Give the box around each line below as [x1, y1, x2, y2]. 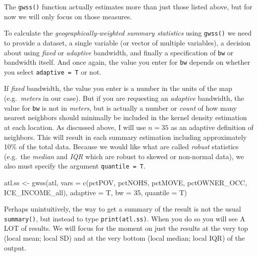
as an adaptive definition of [170, 122, 254, 132]
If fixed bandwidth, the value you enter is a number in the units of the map [4, 83, 232, 93]
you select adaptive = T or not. [4, 66, 102, 77]
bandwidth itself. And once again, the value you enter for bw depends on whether [4, 57, 250, 67]
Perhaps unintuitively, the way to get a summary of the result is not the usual [4, 204, 241, 214]
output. [4, 242, 27, 253]
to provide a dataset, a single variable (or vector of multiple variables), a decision [4, 37, 251, 47]
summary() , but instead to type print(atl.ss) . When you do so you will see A [4, 213, 246, 223]
